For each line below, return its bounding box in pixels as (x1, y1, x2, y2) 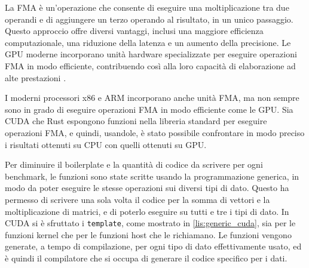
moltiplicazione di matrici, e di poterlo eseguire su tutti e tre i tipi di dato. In (5, 205, 289, 217)
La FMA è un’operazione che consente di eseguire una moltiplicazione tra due (5, 1, 289, 13)
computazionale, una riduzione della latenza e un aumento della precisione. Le (5, 36, 291, 48)
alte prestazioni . (5, 71, 66, 84)
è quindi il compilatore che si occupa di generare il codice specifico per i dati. (5, 251, 287, 264)
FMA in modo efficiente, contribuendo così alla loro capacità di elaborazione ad (5, 59, 296, 72)
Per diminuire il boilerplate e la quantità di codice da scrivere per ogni (5, 158, 263, 171)
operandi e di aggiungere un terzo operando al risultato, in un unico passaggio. (5, 13, 293, 25)
